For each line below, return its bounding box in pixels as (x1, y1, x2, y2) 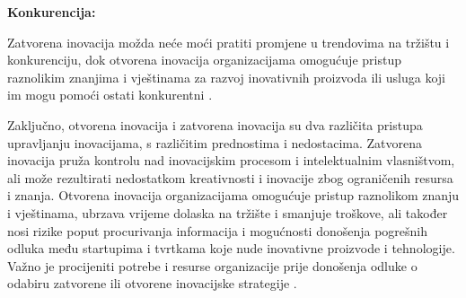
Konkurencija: (7, 3, 96, 21)
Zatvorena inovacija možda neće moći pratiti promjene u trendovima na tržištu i (7, 32, 450, 51)
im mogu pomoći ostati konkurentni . (7, 85, 213, 104)
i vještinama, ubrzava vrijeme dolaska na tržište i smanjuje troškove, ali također (7, 203, 448, 222)
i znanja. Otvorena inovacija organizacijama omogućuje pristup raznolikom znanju (7, 186, 460, 205)
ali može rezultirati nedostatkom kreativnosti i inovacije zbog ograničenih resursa (7, 168, 453, 187)
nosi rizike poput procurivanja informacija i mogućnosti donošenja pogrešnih (7, 221, 428, 240)
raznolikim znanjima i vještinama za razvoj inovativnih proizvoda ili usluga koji (7, 67, 445, 86)
